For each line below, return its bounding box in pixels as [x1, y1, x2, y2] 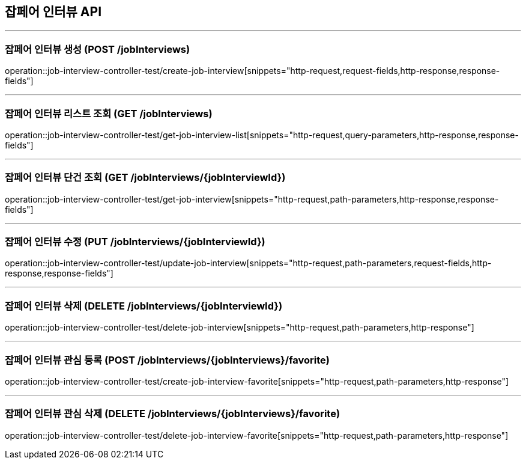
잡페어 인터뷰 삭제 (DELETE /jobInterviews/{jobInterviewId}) [5, 299, 283, 312]
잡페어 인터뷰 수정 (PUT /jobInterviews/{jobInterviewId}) [5, 236, 265, 248]
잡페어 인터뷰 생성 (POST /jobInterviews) [5, 43, 190, 55]
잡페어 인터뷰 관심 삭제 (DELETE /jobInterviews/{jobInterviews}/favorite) [5, 408, 340, 420]
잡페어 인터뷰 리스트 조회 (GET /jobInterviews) [5, 107, 213, 120]
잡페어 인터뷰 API [5, 4, 102, 19]
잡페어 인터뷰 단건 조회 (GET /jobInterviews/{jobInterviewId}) [5, 171, 286, 184]
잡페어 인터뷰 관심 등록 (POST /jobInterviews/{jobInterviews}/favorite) [5, 353, 330, 366]
